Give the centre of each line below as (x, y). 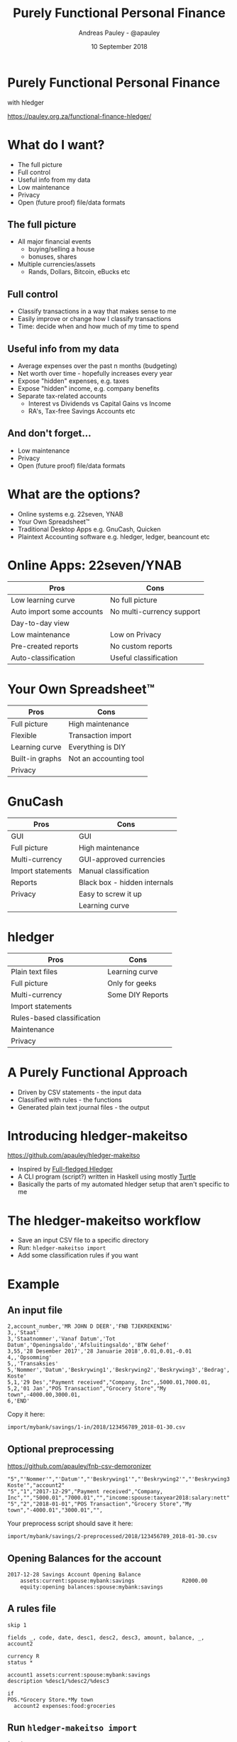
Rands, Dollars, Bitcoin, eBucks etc (79, 272)
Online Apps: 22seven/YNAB (95, 566)
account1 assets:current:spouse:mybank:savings (79, 1675)
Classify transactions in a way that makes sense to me (97, 311)
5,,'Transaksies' (33, 1364)
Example (33, 1284)
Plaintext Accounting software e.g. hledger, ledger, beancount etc (114, 536)
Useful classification (144, 657)
